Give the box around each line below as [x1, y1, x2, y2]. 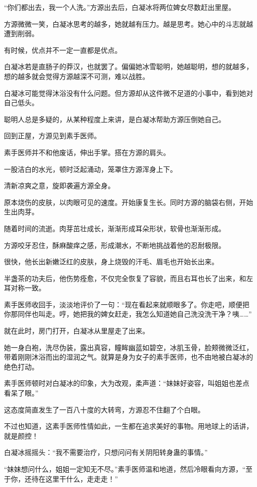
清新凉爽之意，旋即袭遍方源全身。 [4, 180, 115, 191]
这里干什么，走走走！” [45, 473, 118, 484]
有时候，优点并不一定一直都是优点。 [4, 44, 122, 55]
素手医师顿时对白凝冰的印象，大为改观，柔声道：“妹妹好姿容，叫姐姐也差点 [4, 378, 250, 388]
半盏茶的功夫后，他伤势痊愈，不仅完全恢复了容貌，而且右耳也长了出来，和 [4, 273, 246, 283]
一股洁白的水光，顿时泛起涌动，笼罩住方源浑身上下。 [4, 163, 177, 174]
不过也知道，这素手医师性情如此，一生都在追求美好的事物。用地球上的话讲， [4, 421, 253, 431]
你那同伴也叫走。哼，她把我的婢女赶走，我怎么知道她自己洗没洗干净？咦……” [4, 309, 252, 319]
